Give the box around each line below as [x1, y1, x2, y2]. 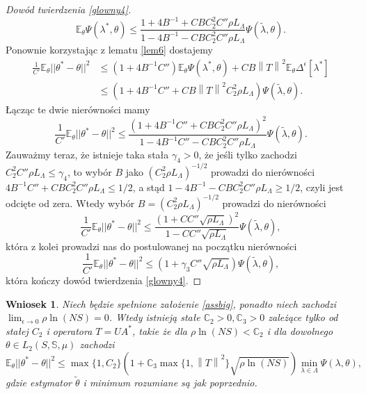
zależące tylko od [268, 310, 338, 325]
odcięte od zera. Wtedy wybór [6, 195, 135, 210]
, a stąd [132, 179, 165, 194]
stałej [6, 323, 29, 338]
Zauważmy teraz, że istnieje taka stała [6, 147, 169, 161]
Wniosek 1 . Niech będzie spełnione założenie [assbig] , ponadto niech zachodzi [6, 296, 336, 311]
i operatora [46, 323, 93, 338]
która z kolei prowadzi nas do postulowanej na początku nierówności [6, 238, 297, 253]
